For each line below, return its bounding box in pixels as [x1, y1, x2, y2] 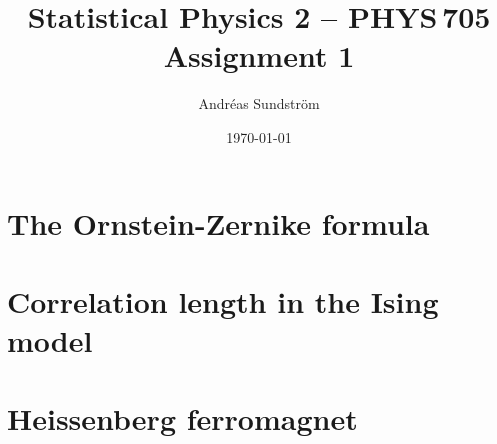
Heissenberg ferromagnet [7, 398, 358, 439]
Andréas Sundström [198, 93, 320, 114]
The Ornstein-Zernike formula [7, 202, 430, 243]
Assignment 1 [163, 35, 355, 76]
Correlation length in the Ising [7, 280, 439, 321]
